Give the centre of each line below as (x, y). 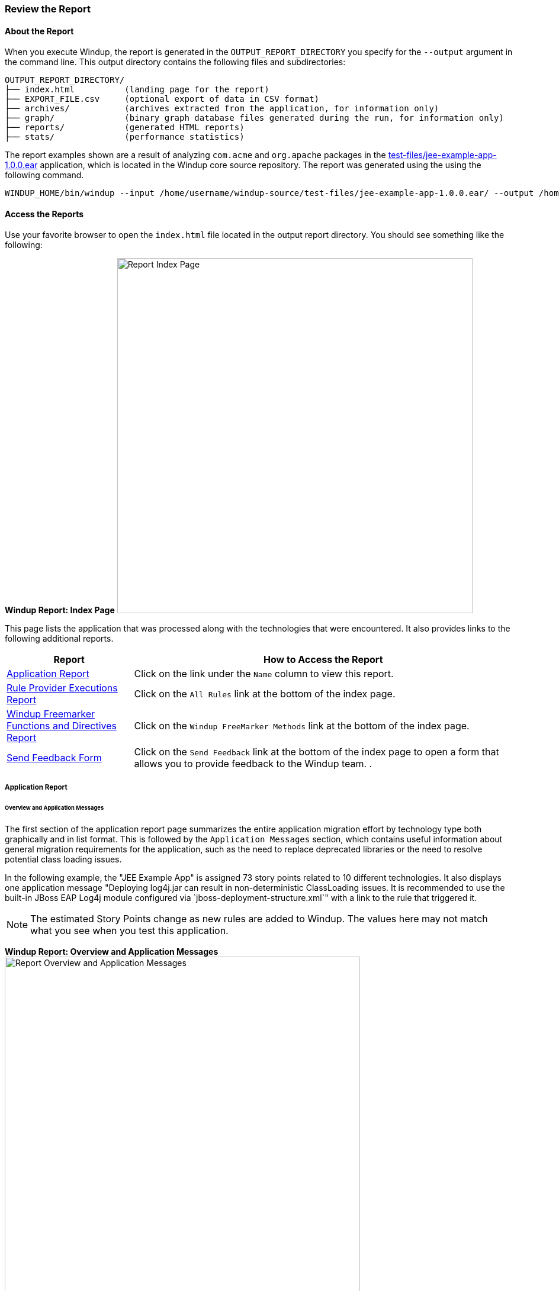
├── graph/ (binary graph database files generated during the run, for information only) (254, 118)
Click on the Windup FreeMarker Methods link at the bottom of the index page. (302, 726)
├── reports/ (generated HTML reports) (125, 128)
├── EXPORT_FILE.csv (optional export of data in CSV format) (162, 99)
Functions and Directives (62, 726)
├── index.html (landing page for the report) (137, 90)
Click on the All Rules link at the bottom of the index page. (265, 694)
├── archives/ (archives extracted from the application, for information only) (222, 109)
